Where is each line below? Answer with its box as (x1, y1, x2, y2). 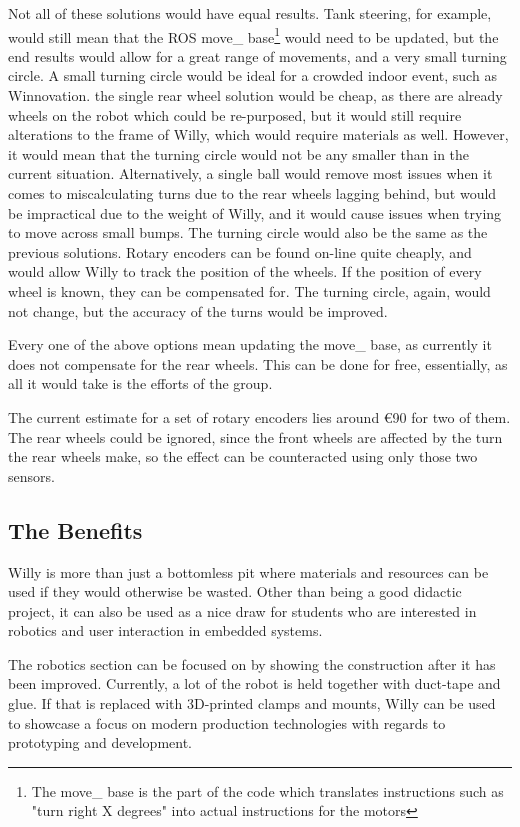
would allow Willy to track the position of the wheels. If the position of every (8, 261, 482, 282)
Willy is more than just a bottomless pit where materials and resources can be (8, 561, 489, 582)
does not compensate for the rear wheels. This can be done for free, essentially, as (8, 353, 508, 374)
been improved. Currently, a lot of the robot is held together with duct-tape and (8, 673, 501, 694)
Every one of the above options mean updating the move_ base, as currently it (8, 334, 492, 355)
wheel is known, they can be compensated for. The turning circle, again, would (8, 280, 491, 301)
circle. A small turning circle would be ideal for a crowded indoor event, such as (8, 65, 497, 86)
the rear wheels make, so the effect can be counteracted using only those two (8, 446, 478, 467)
